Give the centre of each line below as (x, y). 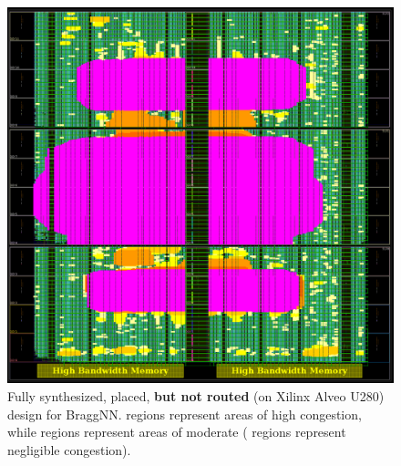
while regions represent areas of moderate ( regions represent (177, 432)
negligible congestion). (69, 449)
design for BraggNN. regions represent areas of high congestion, (185, 414)
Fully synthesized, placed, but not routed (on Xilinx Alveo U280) (196, 396)
